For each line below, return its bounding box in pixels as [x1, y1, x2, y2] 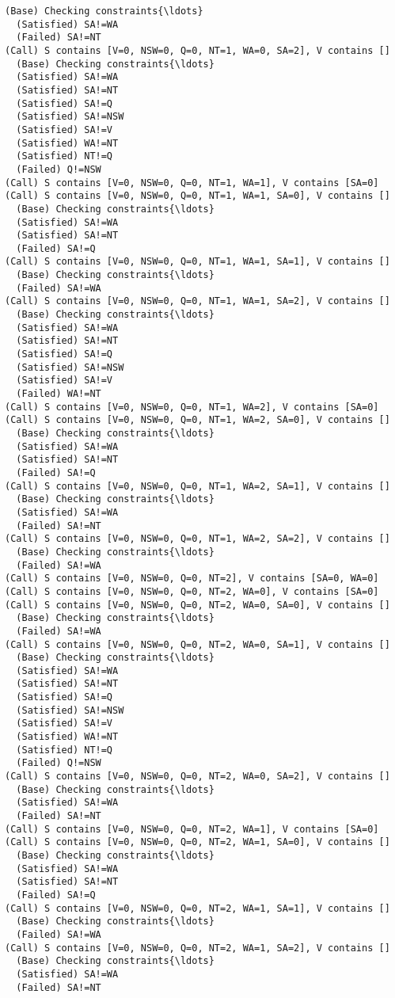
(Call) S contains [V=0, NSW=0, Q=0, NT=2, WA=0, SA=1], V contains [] [5, 638, 390, 650]
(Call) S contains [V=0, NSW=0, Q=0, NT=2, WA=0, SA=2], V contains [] [5, 771, 390, 783]
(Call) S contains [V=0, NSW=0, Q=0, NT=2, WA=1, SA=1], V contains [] [5, 902, 390, 914]
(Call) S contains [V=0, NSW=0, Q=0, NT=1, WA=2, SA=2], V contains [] [5, 533, 390, 545]
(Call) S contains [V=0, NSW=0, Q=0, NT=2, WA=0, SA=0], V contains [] [5, 599, 390, 611]
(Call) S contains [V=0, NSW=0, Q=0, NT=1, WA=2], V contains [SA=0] [5, 401, 379, 413]
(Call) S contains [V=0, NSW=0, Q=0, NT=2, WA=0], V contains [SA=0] [5, 585, 379, 597]
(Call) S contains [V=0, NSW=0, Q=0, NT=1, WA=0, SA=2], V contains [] [5, 44, 390, 56]
